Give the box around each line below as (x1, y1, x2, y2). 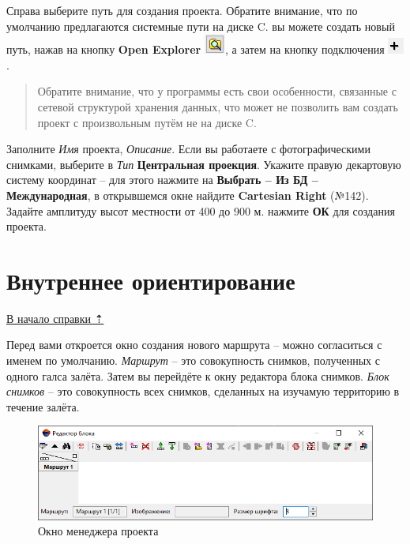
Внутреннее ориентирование (6, 264, 295, 296)
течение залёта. (6, 398, 80, 415)
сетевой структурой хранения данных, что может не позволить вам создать (37, 98, 398, 114)
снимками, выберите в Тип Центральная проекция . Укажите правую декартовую (6, 156, 401, 172)
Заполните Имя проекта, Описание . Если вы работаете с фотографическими (6, 141, 371, 157)
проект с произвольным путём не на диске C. (37, 114, 257, 130)
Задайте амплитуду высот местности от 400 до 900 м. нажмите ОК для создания (6, 202, 395, 219)
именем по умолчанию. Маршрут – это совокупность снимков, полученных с (6, 352, 380, 369)
